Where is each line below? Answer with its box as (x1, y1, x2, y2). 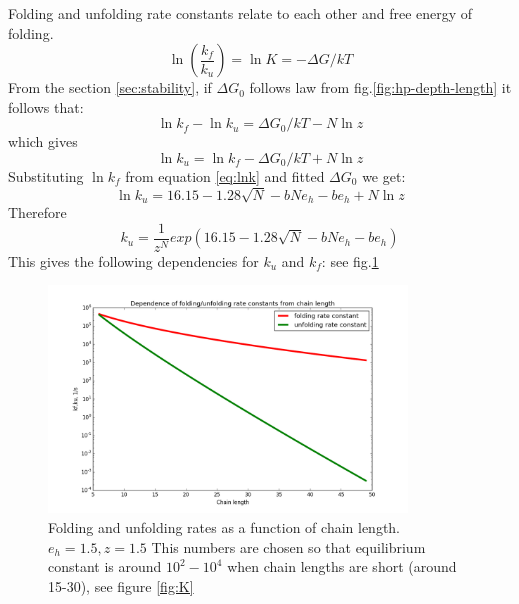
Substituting (8, 165, 84, 186)
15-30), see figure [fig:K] (48, 575, 194, 596)
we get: (362, 165, 406, 186)
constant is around (48, 556, 162, 577)
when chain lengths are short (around (227, 556, 457, 577)
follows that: (8, 96, 84, 117)
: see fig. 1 (321, 250, 379, 271)
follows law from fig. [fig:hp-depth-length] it (249, 77, 512, 98)
